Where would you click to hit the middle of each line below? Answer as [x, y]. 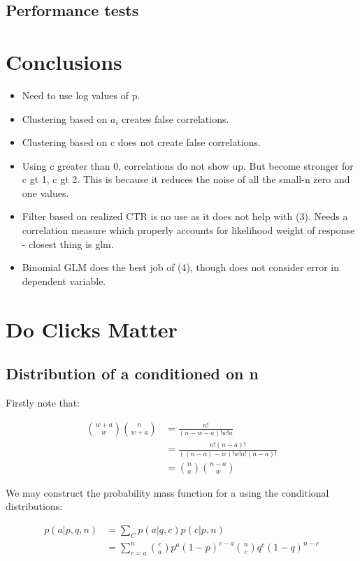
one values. [45, 192]
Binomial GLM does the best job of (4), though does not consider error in [181, 267]
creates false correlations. [175, 118]
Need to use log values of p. [81, 95]
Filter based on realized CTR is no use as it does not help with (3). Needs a [185, 216]
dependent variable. [64, 280]
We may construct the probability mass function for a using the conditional [167, 492]
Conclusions [64, 61]
